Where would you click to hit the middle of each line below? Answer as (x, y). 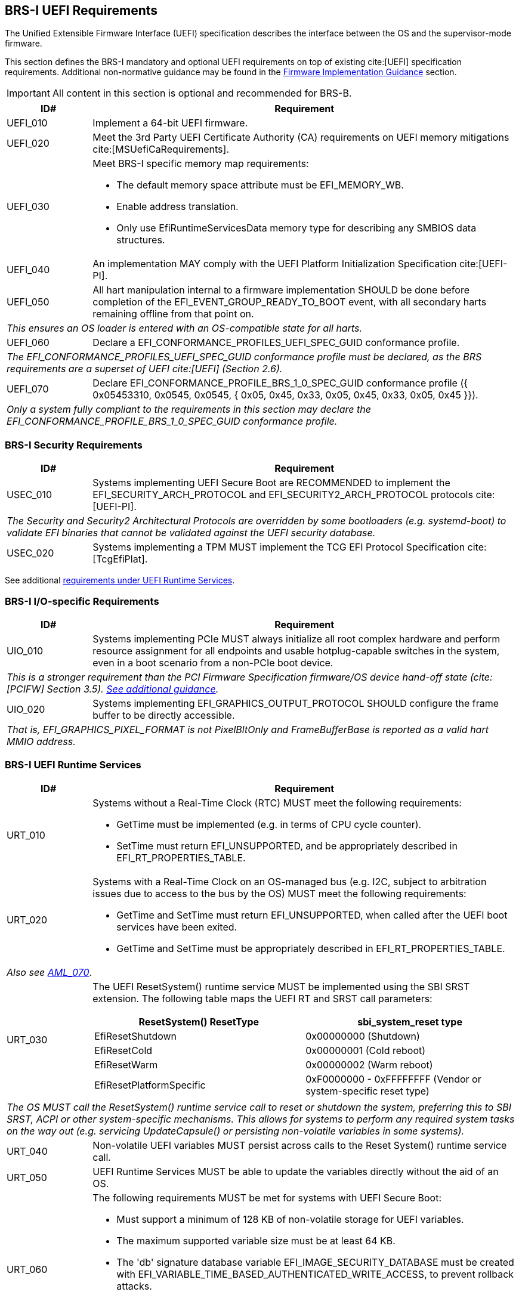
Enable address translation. (177, 207)
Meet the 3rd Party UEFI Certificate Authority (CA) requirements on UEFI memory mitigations (301, 137)
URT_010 (26, 835)
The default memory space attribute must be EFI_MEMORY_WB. (260, 185)
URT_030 (27, 1039)
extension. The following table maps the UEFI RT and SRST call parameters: (262, 998)
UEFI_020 (28, 143)
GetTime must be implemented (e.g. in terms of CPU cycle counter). (269, 824)
